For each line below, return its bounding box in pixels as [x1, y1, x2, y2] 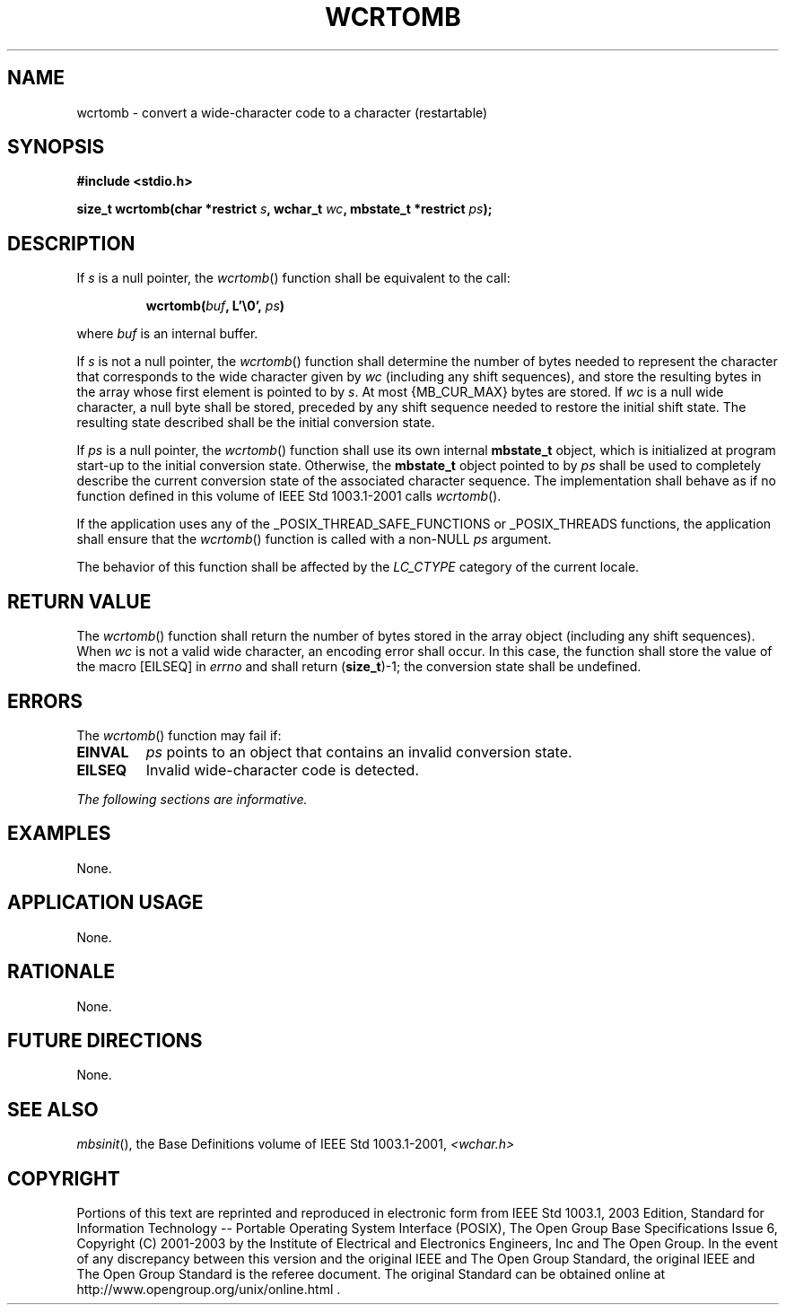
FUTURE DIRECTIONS [7, 1028, 203, 1052]
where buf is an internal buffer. [76, 326, 258, 342]
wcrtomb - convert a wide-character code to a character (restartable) [76, 104, 488, 120]
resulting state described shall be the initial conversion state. [76, 415, 435, 431]
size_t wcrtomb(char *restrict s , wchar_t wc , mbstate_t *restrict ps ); [76, 201, 493, 217]
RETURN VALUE [7, 590, 152, 613]
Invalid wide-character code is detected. [145, 760, 420, 779]
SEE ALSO [7, 1098, 99, 1121]
